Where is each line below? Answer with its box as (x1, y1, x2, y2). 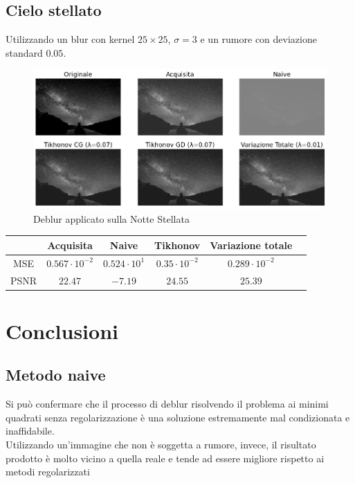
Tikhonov (154, 237, 201, 252)
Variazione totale (210, 237, 293, 252)
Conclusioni (6, 316, 118, 345)
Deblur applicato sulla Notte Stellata (33, 211, 190, 226)
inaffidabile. (6, 423, 55, 438)
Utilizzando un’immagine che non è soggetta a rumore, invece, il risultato (6, 437, 316, 451)
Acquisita (47, 237, 93, 252)
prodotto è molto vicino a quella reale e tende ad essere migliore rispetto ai (6, 450, 325, 465)
